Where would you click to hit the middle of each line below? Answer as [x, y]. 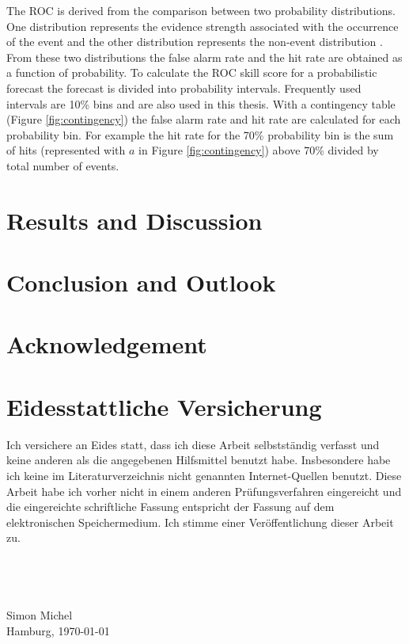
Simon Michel [40, 615]
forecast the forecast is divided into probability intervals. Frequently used [184, 88]
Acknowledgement [107, 344]
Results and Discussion [134, 220]
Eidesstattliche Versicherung [164, 406]
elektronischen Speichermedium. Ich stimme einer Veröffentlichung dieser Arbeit [200, 522]
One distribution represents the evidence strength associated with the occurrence [203, 26]
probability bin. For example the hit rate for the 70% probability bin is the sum [200, 134]
